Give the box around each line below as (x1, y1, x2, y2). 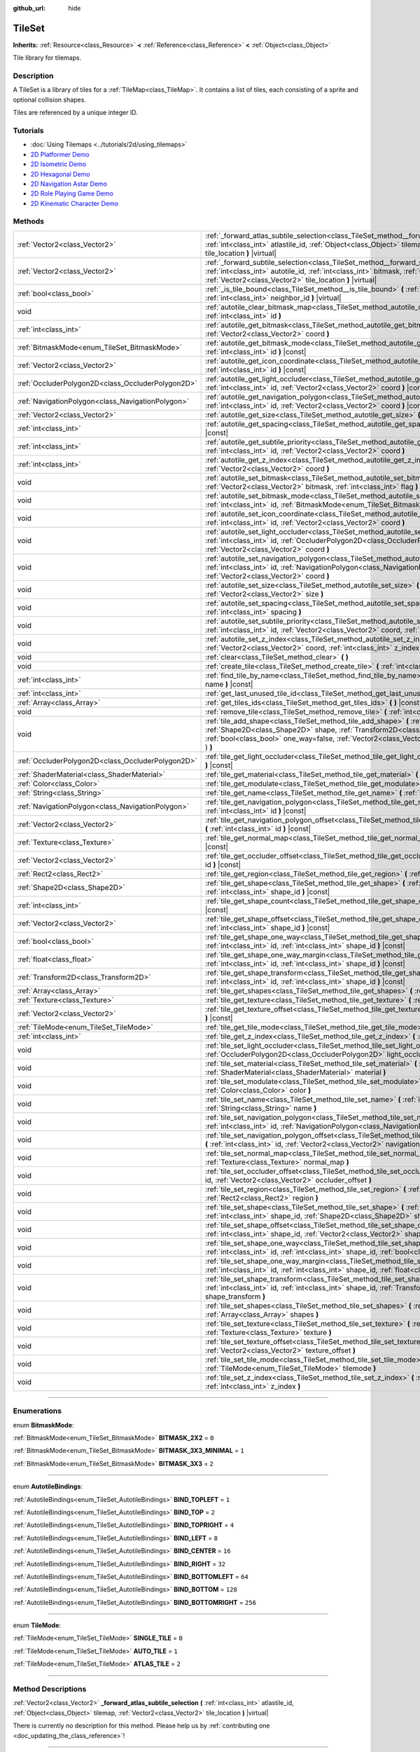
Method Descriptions (13, 1684, 87, 1694)
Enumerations (13, 1406, 62, 1416)
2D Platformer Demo (30, 150, 90, 158)
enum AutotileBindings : (13, 1482, 83, 1491)
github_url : (13, 4, 45, 12)
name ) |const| (205, 679, 253, 689)
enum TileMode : (13, 1621, 62, 1629)
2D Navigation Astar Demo (30, 179, 108, 188)
